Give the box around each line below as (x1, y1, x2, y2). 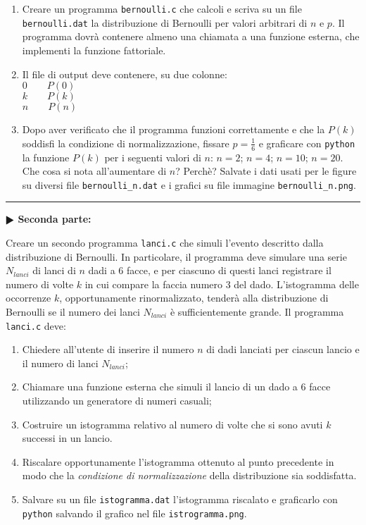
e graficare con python (258, 135, 355, 150)
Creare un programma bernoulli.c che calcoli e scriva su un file (22, 1, 302, 16)
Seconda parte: (18, 211, 91, 226)
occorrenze (6, 290, 51, 305)
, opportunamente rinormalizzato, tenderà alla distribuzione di (59, 290, 329, 305)
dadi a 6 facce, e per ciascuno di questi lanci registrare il (88, 263, 332, 278)
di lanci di (32, 263, 76, 278)
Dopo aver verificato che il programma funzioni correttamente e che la (22, 122, 325, 137)
